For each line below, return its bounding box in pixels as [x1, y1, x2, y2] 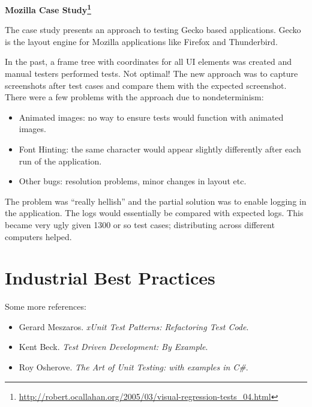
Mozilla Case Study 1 [5, 2, 91, 16]
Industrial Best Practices [5, 265, 215, 290]
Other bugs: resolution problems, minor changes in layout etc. [19, 175, 247, 187]
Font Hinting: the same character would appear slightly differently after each [19, 143, 301, 155]
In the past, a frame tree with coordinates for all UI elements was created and [5, 55, 292, 68]
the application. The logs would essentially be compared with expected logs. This [5, 207, 304, 219]
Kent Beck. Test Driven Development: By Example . [19, 340, 208, 353]
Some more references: [5, 300, 86, 313]
